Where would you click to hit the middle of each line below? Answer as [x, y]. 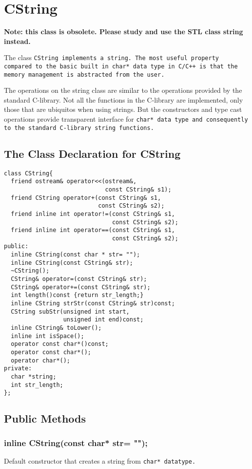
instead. [17, 41]
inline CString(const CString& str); [72, 263]
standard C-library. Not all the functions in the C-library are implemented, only [124, 99]
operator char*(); [41, 360]
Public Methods [45, 418]
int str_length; [37, 385]
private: [18, 369]
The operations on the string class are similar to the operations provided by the [123, 90]
